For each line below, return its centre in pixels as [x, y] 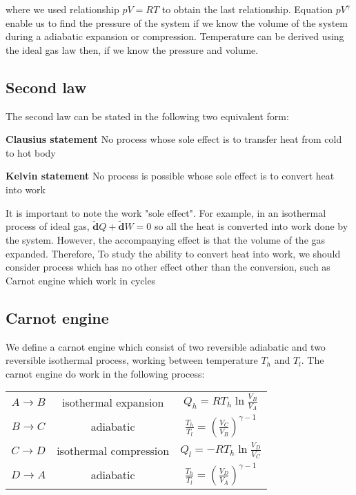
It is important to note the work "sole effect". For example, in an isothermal [166, 212]
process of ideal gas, [48, 226]
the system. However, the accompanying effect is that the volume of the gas [166, 239]
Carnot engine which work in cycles [81, 280]
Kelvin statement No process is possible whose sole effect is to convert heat [170, 176]
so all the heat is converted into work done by [251, 226]
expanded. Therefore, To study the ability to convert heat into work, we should [173, 253]
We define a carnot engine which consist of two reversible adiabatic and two [166, 346]
